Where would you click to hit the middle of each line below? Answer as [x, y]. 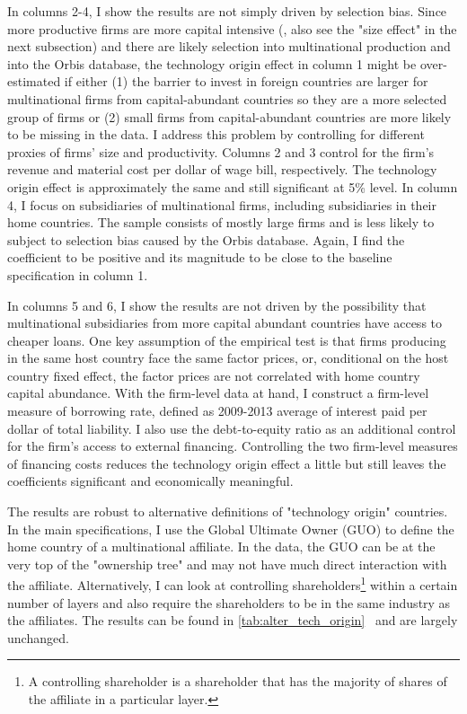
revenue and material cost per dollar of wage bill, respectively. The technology [222, 169]
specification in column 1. [78, 274]
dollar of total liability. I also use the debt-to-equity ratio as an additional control [232, 428]
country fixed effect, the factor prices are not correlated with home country [214, 375]
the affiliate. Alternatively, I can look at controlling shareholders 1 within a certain [233, 584]
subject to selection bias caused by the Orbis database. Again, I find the [206, 239]
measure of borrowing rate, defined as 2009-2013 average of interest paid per [217, 411]
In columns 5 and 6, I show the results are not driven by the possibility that [217, 305]
